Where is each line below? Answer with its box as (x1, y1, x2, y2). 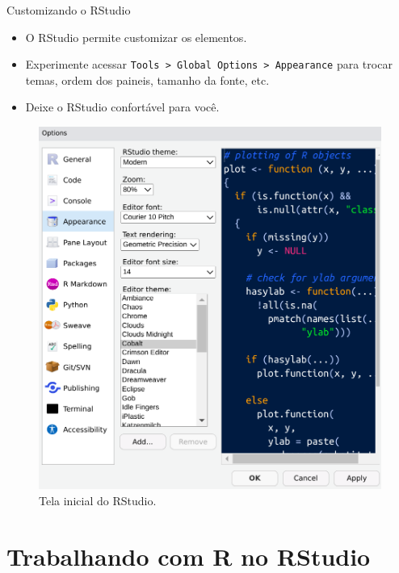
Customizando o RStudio (6, 2, 131, 18)
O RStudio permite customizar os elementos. (25, 28, 247, 45)
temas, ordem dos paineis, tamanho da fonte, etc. (25, 71, 270, 88)
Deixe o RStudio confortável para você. (25, 98, 220, 115)
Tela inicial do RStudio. (39, 491, 157, 508)
